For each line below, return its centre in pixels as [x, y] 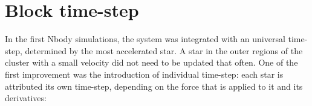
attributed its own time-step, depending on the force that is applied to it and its [154, 86]
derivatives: [26, 98]
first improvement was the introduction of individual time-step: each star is [144, 74]
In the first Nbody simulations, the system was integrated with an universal [145, 39]
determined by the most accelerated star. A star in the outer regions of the [164, 50]
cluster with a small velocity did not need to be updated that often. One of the [151, 62]
